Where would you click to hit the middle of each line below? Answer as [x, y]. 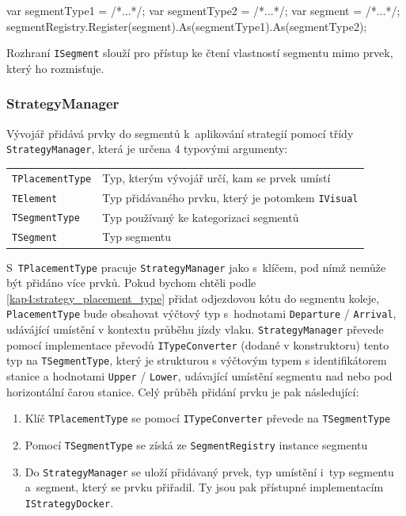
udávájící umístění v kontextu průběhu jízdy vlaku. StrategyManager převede [195, 329]
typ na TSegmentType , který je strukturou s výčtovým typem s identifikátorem [197, 360]
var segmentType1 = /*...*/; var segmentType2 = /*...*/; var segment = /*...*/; [203, 10]
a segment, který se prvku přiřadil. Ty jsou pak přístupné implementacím [204, 487]
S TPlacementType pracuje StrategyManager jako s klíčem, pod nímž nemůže [196, 267]
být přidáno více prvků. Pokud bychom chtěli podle [131, 283]
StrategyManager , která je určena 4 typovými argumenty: [147, 149]
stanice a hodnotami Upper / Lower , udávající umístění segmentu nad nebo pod [199, 376]
